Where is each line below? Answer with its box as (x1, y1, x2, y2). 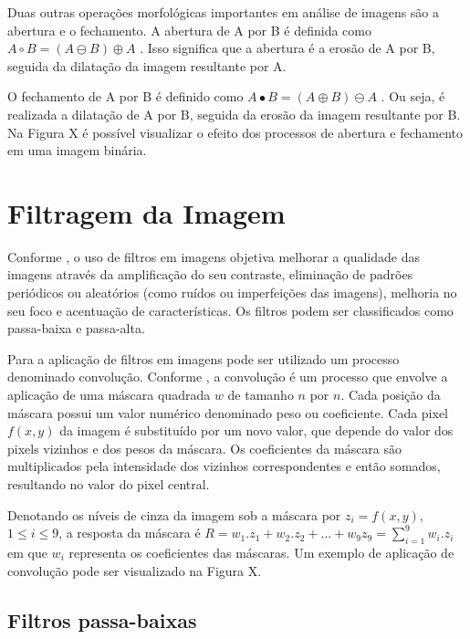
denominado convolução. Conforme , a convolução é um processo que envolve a (7, 367, 448, 386)
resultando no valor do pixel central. (7, 475, 210, 493)
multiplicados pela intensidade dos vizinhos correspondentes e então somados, (7, 456, 441, 476)
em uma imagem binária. (7, 141, 147, 160)
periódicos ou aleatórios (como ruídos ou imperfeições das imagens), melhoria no (7, 283, 457, 302)
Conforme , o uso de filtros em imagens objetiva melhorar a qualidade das (7, 246, 420, 266)
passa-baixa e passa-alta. (7, 319, 145, 338)
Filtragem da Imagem (7, 194, 286, 231)
